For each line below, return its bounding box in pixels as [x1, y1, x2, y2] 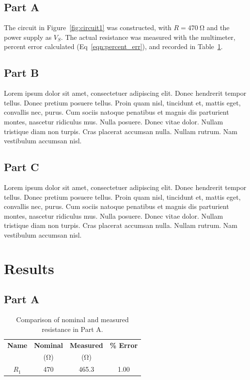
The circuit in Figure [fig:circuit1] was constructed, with [4, 22, 172, 33]
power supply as [4, 32, 52, 42]
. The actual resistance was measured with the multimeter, [61, 32, 235, 42]
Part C [4, 159, 39, 174]
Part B [4, 65, 39, 80]
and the [206, 22, 230, 33]
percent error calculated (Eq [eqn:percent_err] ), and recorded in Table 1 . [4, 41, 223, 52]
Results [4, 258, 54, 278]
